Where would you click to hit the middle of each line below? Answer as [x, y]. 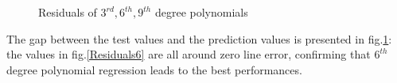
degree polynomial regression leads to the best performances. [154, 69]
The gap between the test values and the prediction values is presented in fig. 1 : [199, 38]
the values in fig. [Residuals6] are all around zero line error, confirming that [189, 54]
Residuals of [68, 12]
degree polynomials [201, 12]
